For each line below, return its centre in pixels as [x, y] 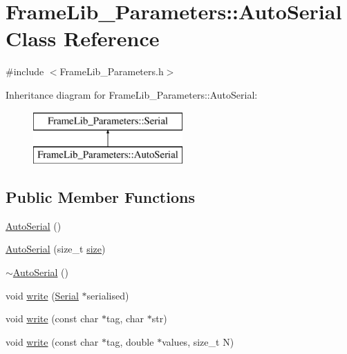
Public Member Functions [100, 197]
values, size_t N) [198, 341]
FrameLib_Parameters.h [112, 71]
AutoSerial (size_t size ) [56, 249]
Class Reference [83, 38]
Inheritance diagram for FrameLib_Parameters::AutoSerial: [132, 94]
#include [25, 71]
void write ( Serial [42, 295]
